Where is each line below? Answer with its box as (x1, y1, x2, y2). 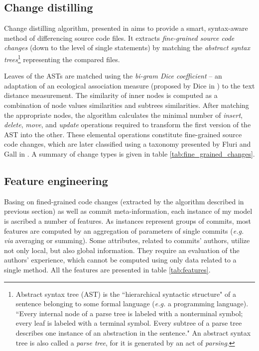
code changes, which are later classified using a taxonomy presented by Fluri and (4, 139, 251, 149)
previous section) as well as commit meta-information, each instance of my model (4, 206, 253, 216)
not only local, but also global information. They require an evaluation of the (4, 245, 240, 255)
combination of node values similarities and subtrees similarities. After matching (4, 100, 249, 110)
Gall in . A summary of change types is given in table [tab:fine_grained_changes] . (4, 148, 255, 159)
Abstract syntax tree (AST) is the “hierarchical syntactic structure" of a (15, 288, 236, 299)
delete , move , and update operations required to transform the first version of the (4, 119, 251, 130)
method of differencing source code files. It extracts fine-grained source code (4, 32, 235, 43)
